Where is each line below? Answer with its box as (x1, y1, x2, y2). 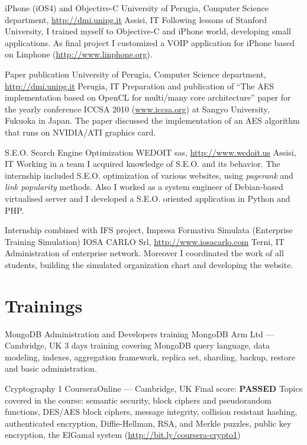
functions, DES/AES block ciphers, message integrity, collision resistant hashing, (5, 405, 298, 418)
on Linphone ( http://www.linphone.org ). (5, 48, 153, 60)
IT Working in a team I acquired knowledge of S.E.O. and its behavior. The (5, 157, 280, 170)
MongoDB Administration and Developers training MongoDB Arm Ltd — (5, 327, 274, 340)
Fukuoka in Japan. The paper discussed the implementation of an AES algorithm (5, 114, 300, 127)
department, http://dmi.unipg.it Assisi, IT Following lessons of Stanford (5, 13, 267, 25)
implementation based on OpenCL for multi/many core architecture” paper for (5, 91, 291, 104)
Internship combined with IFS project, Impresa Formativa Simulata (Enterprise (5, 224, 293, 236)
